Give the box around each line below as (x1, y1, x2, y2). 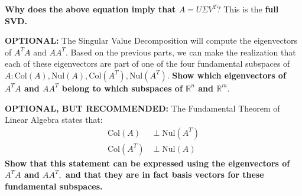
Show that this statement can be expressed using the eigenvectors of (5, 156, 290, 169)
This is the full (223, 3, 279, 15)
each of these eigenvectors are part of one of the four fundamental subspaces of (5, 57, 290, 70)
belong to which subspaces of (61, 81, 183, 94)
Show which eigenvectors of (172, 68, 286, 81)
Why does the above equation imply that (5, 3, 176, 15)
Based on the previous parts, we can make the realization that (70, 45, 296, 58)
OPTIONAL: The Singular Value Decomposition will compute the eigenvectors (5, 34, 298, 47)
